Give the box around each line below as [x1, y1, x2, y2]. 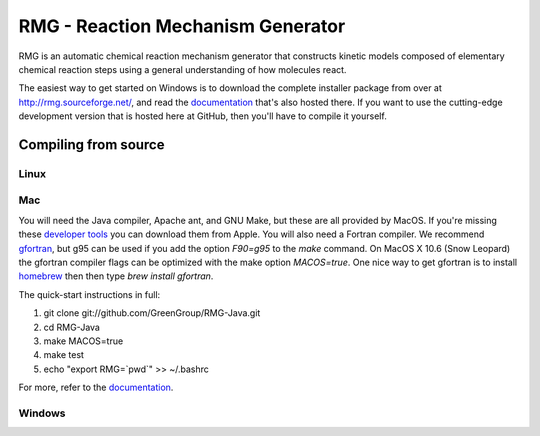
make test [43, 349, 85, 361]
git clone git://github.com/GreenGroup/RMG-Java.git [43, 307, 261, 319]
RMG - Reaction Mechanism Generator [18, 15, 346, 37]
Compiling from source [18, 136, 165, 153]
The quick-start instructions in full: [18, 288, 161, 300]
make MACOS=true [43, 335, 124, 347]
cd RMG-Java [43, 321, 100, 333]
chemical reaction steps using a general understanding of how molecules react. [18, 63, 347, 75]
